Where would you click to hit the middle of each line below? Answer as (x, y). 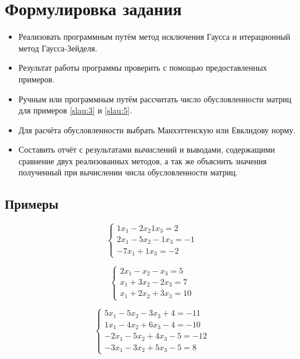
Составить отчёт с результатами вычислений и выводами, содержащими (147, 149)
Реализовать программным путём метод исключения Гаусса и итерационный (154, 37)
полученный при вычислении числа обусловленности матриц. (128, 172)
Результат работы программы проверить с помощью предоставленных (143, 68)
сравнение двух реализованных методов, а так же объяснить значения (142, 160)
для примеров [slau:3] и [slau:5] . (75, 110)
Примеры (32, 204)
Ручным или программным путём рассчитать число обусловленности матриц (155, 99)
